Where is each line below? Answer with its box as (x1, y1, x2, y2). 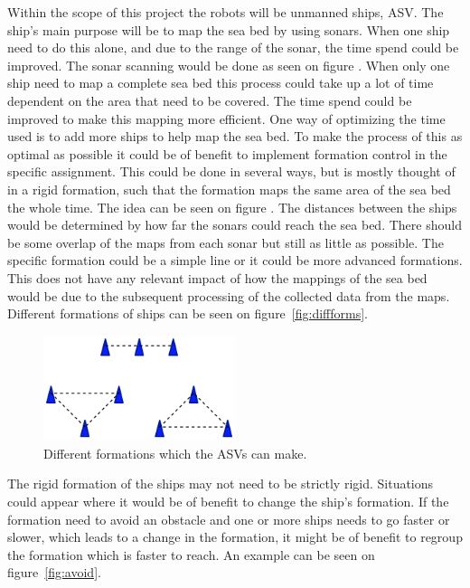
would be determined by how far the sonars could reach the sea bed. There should (7, 215, 462, 234)
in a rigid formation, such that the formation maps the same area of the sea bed (7, 179, 451, 198)
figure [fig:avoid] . (7, 563, 101, 582)
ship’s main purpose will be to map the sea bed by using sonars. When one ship (7, 20, 450, 39)
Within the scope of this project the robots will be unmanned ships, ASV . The (7, 3, 444, 21)
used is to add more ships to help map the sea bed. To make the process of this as (7, 127, 463, 146)
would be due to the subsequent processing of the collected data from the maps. (7, 286, 450, 305)
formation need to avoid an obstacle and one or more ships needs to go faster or (7, 509, 450, 528)
